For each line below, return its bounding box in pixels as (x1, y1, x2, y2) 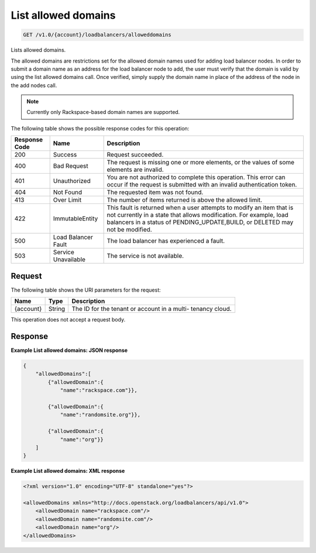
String (48, 305, 66, 313)
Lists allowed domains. (11, 47, 66, 54)
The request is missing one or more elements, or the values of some (107, 158, 295, 167)
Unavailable (53, 255, 86, 264)
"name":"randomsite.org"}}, (60, 412, 140, 418)
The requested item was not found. (107, 188, 204, 196)
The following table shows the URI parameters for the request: (11, 286, 161, 293)
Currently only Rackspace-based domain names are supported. (26, 109, 180, 116)
